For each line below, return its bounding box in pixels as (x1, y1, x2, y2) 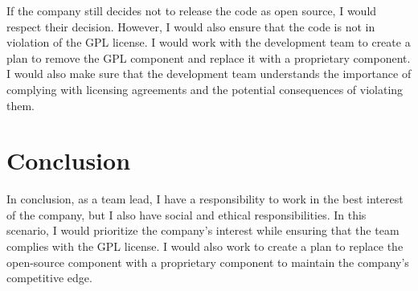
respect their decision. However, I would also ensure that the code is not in (6, 18, 375, 35)
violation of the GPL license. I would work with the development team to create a (6, 34, 411, 51)
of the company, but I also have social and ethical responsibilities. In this (6, 206, 367, 223)
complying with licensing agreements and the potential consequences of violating (6, 80, 404, 97)
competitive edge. (6, 269, 92, 286)
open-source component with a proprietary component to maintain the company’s (6, 253, 409, 270)
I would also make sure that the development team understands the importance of (6, 65, 412, 82)
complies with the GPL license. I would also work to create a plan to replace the (6, 238, 404, 255)
